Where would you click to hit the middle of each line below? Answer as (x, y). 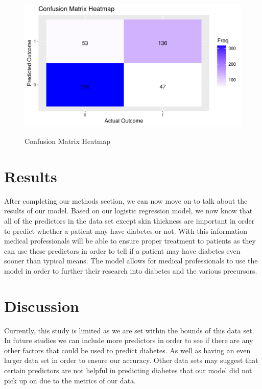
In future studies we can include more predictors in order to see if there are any (129, 340)
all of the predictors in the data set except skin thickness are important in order (129, 220)
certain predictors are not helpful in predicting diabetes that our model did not (128, 370)
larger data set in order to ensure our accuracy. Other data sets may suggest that (131, 360)
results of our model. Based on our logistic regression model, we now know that (128, 211)
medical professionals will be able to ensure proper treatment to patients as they (130, 241)
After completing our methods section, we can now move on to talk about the (126, 200)
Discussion (42, 306)
